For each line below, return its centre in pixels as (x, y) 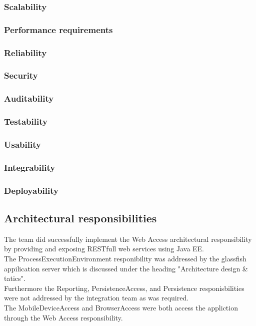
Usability (22, 144)
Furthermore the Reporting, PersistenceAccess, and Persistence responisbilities (124, 288)
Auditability (29, 98)
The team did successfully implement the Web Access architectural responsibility (128, 239)
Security (21, 75)
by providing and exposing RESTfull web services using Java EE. (104, 249)
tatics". (15, 278)
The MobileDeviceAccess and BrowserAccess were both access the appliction (121, 307)
